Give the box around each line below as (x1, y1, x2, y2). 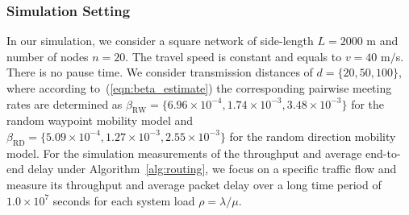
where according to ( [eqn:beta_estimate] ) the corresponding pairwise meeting (6, 80, 392, 96)
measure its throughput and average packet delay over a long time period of (6, 176, 382, 192)
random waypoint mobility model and (6, 112, 194, 129)
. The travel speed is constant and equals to (125, 48, 342, 64)
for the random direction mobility (229, 127, 396, 144)
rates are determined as (6, 95, 123, 112)
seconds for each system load (52, 192, 195, 209)
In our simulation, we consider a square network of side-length (6, 32, 314, 49)
